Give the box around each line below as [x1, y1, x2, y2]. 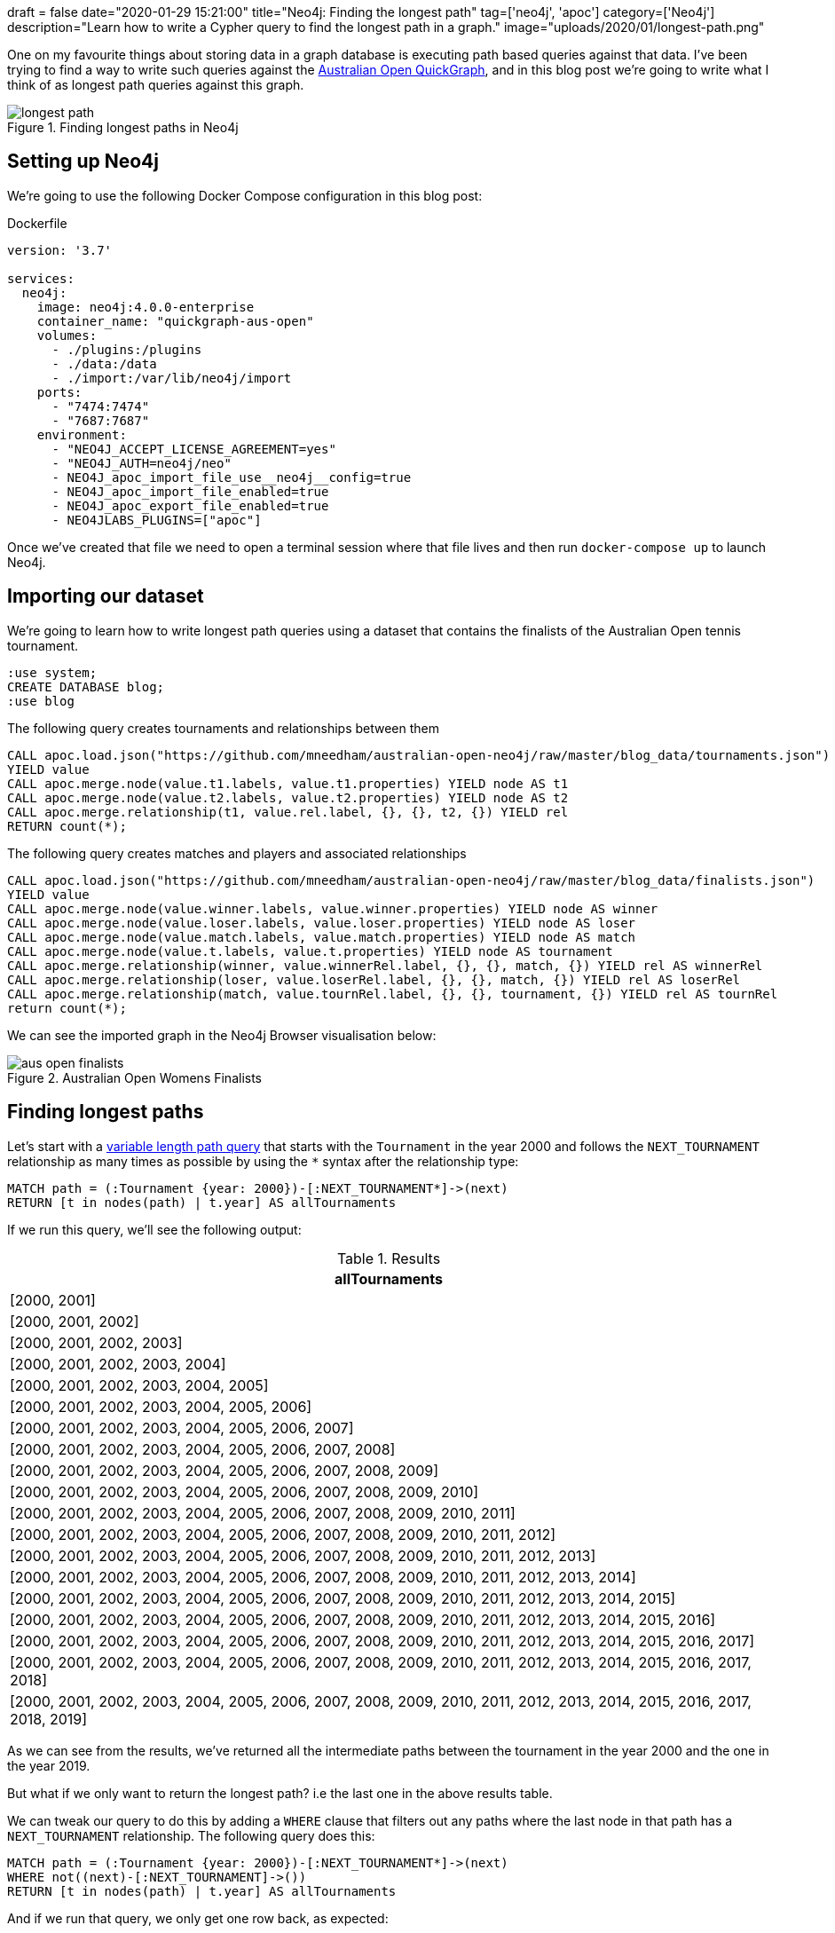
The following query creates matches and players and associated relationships [7, 845, 467, 861]
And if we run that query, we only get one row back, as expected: [7, 1910, 389, 1926]
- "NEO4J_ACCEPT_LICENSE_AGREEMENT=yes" [51, 441, 336, 456]
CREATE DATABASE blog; [7, 679, 165, 694]
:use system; [7, 665, 98, 680]
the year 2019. [7, 1757, 91, 1773]
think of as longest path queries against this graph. [7, 77, 304, 92]
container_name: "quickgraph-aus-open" [36, 313, 314, 328]
